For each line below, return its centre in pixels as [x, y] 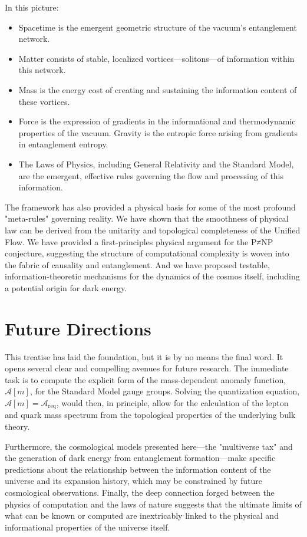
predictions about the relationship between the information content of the [138, 469]
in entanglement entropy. [63, 144]
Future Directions [78, 328]
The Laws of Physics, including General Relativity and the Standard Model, [156, 164]
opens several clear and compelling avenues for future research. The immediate [147, 368]
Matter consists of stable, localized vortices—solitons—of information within [156, 58]
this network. [42, 70]
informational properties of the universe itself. [88, 527]
